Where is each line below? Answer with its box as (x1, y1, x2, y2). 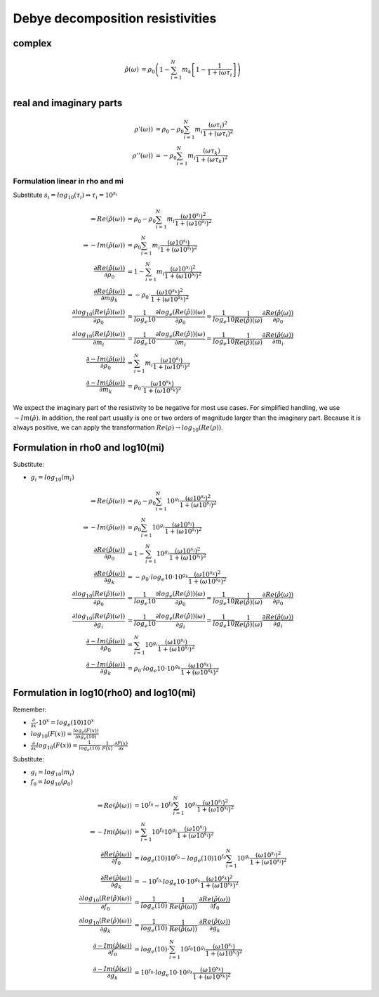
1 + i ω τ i (207, 68, 232, 78)
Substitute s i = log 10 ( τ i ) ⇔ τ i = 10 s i (13, 190, 118, 200)
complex (13, 37, 52, 49)
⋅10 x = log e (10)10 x (36, 717, 95, 728)
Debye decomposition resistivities (13, 11, 217, 26)
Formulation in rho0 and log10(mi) (13, 442, 165, 454)
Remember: (13, 705, 47, 714)
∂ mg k (100, 294, 119, 304)
